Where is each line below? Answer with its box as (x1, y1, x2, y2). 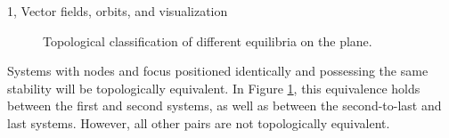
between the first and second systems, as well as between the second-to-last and (7, 96, 442, 115)
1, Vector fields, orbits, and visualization (7, 2, 228, 20)
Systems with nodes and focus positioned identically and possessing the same (7, 61, 429, 80)
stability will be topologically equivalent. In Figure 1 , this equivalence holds (7, 78, 420, 97)
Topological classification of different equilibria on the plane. (43, 31, 372, 50)
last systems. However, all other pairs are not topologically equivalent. (7, 113, 390, 132)
